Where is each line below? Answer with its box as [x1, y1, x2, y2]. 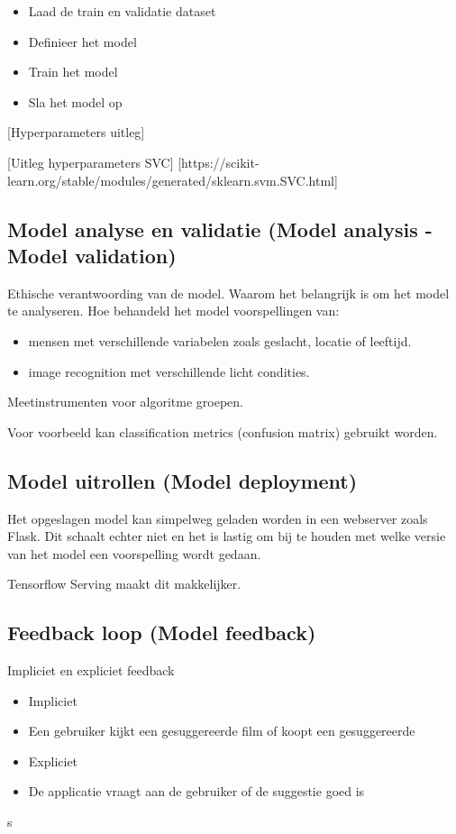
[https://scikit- [178, 152, 260, 171]
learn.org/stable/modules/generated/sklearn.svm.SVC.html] [7, 170, 338, 189]
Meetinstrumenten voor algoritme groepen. [7, 392, 243, 411]
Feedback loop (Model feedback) [7, 619, 316, 646]
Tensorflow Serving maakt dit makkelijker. [7, 574, 242, 593]
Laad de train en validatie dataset [28, 2, 216, 20]
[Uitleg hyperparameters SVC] [7, 152, 174, 171]
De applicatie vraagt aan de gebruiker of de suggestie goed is [28, 782, 365, 801]
